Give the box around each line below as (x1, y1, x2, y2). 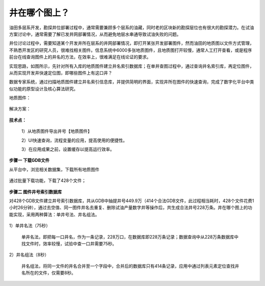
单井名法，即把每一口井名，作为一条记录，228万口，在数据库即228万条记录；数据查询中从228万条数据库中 (21, 234, 239, 240)
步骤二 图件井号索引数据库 (9, 189, 62, 195)
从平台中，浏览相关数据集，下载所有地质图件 (9, 166, 100, 172)
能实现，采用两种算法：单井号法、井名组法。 (9, 211, 100, 217)
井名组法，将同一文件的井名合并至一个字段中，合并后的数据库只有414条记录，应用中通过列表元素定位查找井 (21, 263, 239, 269)
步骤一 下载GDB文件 (9, 157, 50, 163)
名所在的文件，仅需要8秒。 (21, 270, 76, 276)
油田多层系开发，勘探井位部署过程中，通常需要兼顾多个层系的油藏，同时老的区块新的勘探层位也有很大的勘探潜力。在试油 (9, 25, 254, 30)
